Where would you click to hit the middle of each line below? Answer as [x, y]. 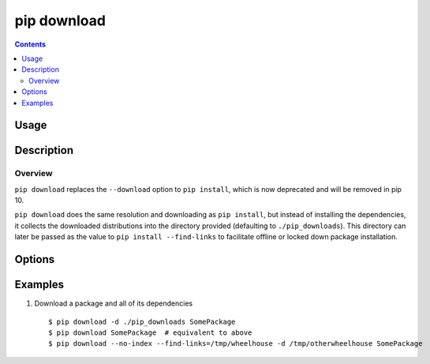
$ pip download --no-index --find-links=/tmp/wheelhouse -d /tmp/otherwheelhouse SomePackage [236, 344]
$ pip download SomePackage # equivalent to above [150, 332]
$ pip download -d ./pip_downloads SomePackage [142, 321]
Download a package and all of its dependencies [114, 303]
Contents [30, 44]
